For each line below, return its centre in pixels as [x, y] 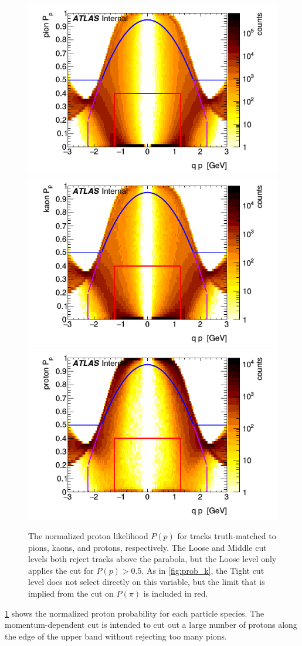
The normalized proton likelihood [88, 536]
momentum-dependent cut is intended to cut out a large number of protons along [151, 625]
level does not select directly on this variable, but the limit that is [147, 582]
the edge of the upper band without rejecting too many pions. [116, 636]
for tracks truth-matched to [227, 536]
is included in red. [176, 593]
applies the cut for [61, 570]
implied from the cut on [71, 593]
